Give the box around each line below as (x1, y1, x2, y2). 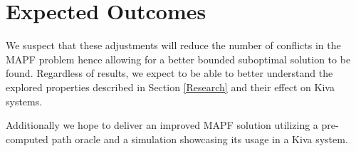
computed (6, 131, 48, 146)
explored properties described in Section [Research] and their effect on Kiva (6, 79, 335, 94)
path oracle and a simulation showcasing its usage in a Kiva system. (51, 131, 348, 146)
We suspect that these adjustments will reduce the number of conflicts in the (6, 38, 341, 53)
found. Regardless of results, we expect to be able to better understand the (6, 66, 333, 80)
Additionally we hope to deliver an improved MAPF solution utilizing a (6, 118, 318, 132)
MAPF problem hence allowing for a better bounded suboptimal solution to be (6, 51, 351, 66)
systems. (6, 93, 43, 108)
